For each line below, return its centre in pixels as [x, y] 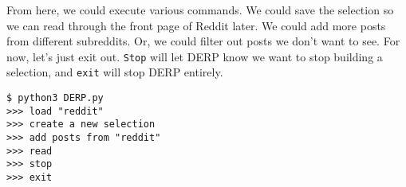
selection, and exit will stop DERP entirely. [115, 72]
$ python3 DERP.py [55, 98]
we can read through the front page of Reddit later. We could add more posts [196, 25]
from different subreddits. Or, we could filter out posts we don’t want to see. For [203, 41]
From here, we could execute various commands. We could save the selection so [200, 10]
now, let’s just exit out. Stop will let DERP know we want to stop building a [195, 56]
